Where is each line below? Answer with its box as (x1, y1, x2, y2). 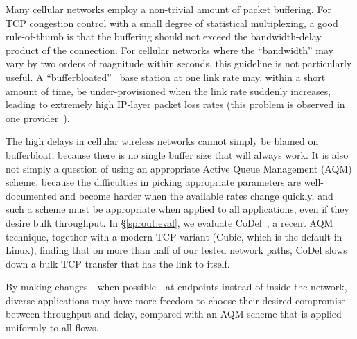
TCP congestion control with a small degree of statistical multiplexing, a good (6, 15, 338, 30)
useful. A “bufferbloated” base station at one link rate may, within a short (6, 69, 326, 84)
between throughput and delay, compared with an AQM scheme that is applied (6, 306, 342, 321)
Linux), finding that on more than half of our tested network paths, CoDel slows (6, 243, 347, 257)
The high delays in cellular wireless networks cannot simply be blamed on (6, 134, 319, 148)
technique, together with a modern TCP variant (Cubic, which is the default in (6, 229, 342, 243)
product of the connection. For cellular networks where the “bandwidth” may (6, 42, 333, 57)
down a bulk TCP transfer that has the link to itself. (6, 256, 230, 270)
